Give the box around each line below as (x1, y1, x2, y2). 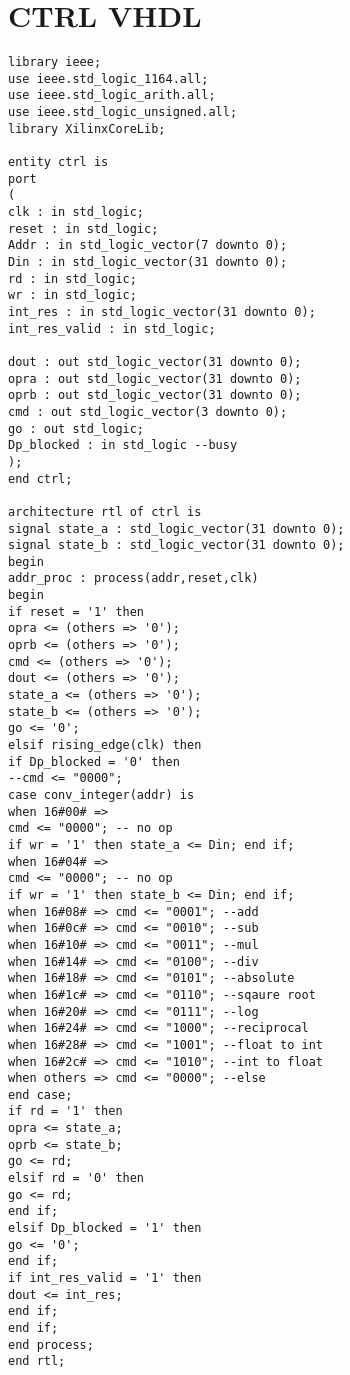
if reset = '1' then (8, 604, 145, 619)
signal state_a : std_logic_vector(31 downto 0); (8, 521, 345, 536)
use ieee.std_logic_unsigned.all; (8, 105, 238, 120)
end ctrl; (8, 471, 73, 486)
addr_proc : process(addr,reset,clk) (8, 571, 259, 586)
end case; (8, 1087, 73, 1102)
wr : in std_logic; (8, 288, 137, 303)
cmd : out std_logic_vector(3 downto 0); (8, 404, 288, 419)
